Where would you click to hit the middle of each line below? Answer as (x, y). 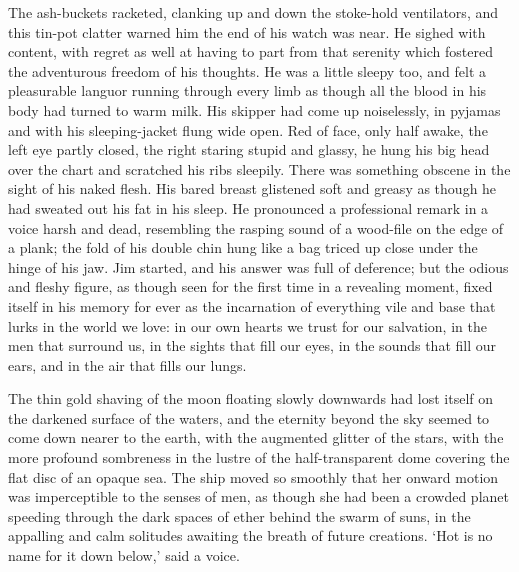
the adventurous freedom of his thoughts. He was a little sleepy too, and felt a (247, 70)
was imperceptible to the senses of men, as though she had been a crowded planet (258, 496)
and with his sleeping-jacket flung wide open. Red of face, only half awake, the (248, 129)
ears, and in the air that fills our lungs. (127, 364)
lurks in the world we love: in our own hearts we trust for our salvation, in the (247, 325)
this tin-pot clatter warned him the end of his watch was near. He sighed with (247, 31)
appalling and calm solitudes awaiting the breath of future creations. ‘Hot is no (250, 535)
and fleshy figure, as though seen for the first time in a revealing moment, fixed (250, 286)
